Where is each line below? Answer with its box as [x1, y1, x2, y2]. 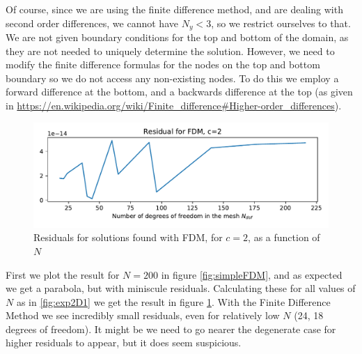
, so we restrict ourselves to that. [211, 15, 351, 30]
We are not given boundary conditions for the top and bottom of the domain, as [6, 30, 349, 45]
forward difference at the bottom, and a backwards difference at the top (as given [6, 84, 353, 99]
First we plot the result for [6, 267, 120, 282]
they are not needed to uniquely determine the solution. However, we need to [6, 43, 335, 58]
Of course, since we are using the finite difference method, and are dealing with [6, 2, 343, 16]
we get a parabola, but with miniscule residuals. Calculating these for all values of [6, 281, 356, 295]
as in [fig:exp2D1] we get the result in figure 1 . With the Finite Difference [16, 294, 331, 309]
